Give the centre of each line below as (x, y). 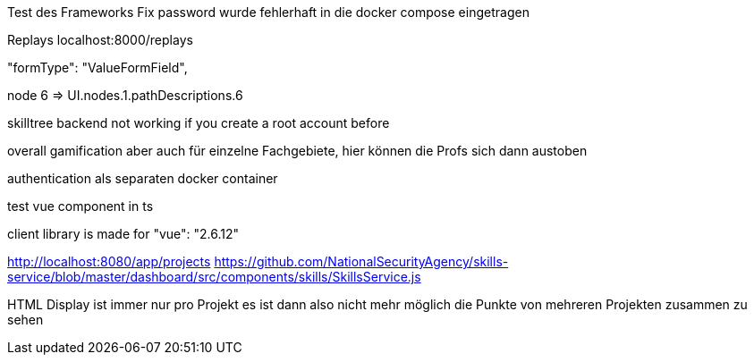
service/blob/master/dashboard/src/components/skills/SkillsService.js (214, 277)
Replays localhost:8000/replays (100, 40)
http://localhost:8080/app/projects (109, 261)
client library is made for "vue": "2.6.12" (123, 234)
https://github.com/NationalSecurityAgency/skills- (361, 261)
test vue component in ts (80, 206)
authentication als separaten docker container (143, 178)
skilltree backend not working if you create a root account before (199, 123)
